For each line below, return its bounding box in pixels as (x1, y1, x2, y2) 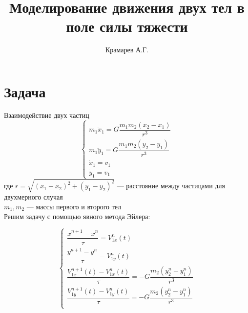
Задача (4, 81, 46, 101)
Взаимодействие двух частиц (4, 110, 89, 120)
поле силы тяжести (66, 16, 188, 36)
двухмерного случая (4, 192, 63, 202)
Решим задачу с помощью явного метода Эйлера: (4, 211, 150, 221)
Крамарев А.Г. (105, 45, 148, 55)
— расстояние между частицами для (117, 180, 225, 191)
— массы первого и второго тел (26, 201, 122, 211)
